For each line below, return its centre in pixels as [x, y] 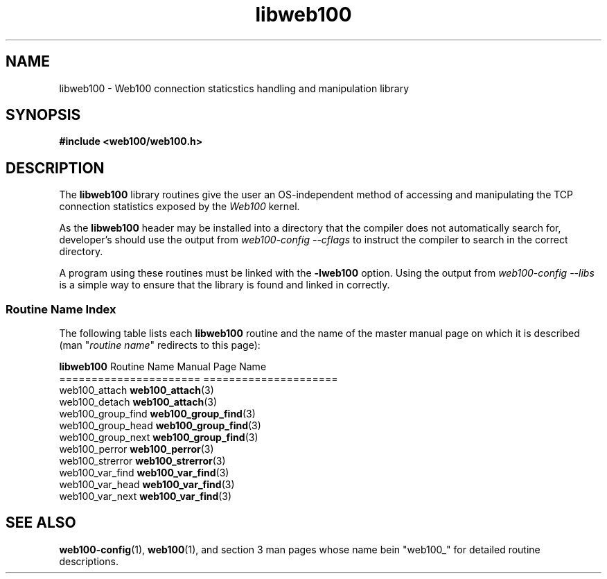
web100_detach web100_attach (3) [138, 402]
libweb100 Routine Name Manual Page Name [163, 367]
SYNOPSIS [43, 115]
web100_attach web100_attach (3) [137, 390]
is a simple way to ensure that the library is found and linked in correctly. [225, 285]
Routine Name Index [61, 309]
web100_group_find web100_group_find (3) [157, 414]
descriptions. [89, 561]
